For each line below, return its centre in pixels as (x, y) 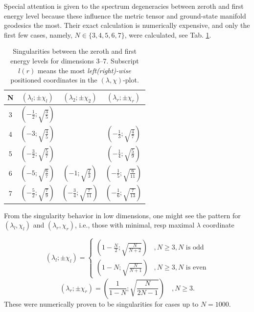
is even (196, 268)
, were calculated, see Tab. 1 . (168, 34)
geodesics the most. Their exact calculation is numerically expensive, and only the (127, 25)
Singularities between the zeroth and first (75, 51)
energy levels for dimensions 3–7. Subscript (75, 60)
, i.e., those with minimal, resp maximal (135, 225)
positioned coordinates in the (54, 80)
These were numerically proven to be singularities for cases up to (101, 303)
